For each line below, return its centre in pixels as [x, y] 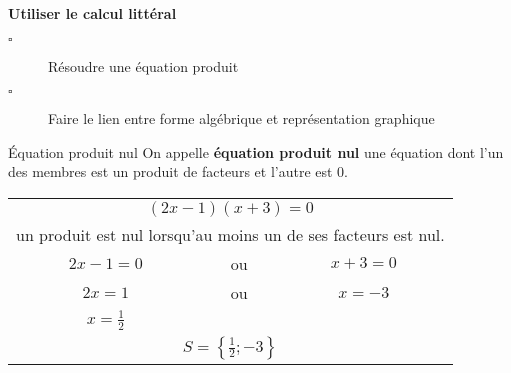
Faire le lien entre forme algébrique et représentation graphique [241, 118]
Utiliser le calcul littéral [92, 13]
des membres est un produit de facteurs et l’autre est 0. [178, 171]
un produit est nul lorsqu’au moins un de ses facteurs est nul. [230, 234]
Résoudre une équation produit [143, 65]
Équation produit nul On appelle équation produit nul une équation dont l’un [256, 151]
